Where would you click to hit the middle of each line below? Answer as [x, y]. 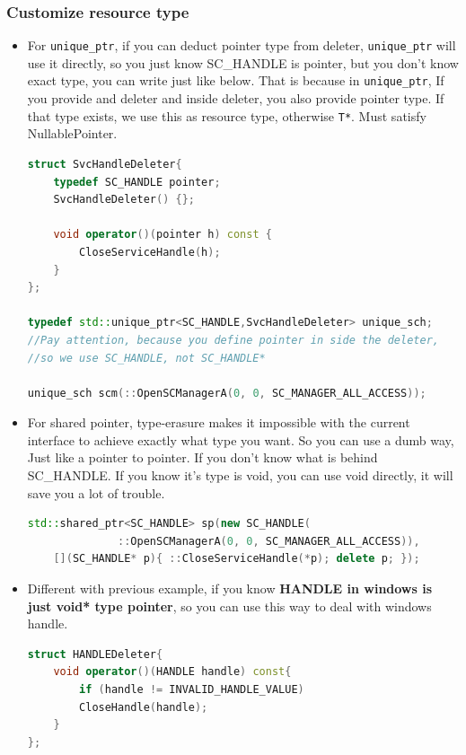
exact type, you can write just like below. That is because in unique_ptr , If [236, 80]
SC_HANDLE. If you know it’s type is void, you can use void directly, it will [240, 475]
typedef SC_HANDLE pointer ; [137, 182]
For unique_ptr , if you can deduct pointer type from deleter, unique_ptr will [242, 45]
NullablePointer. [72, 133]
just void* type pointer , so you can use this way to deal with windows [229, 606]
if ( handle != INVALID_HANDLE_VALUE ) [192, 689]
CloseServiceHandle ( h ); [150, 252]
